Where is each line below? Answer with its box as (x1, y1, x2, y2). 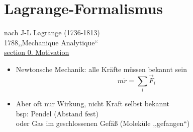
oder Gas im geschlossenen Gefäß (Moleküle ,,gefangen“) (16, 118, 190, 128)
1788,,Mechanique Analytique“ (4, 37, 99, 47)
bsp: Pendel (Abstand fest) (16, 108, 99, 118)
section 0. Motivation (4, 47, 69, 57)
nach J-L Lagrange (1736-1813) (4, 27, 100, 38)
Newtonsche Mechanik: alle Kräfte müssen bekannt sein (16, 63, 187, 74)
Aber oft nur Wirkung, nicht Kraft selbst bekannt (16, 98, 170, 109)
